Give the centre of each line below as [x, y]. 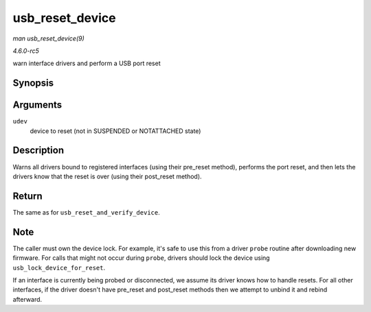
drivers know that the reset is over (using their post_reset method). [107, 176]
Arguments [37, 105]
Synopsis [33, 83]
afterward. [27, 299]
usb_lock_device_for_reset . [59, 267]
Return [27, 196]
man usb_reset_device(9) [49, 38]
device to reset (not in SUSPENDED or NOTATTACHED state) [115, 131]
